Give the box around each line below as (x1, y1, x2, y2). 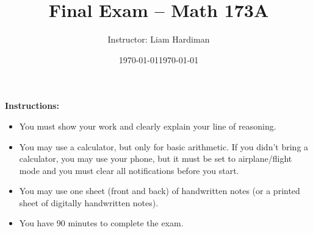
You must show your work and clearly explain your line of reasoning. (19, 119, 276, 132)
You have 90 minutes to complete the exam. (19, 217, 184, 229)
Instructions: (5, 99, 59, 112)
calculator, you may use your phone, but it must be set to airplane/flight (19, 152, 292, 165)
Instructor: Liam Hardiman (107, 33, 210, 46)
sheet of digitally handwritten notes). (19, 196, 159, 209)
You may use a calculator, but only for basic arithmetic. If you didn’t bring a (19, 140, 309, 153)
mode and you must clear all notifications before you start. (19, 164, 239, 176)
